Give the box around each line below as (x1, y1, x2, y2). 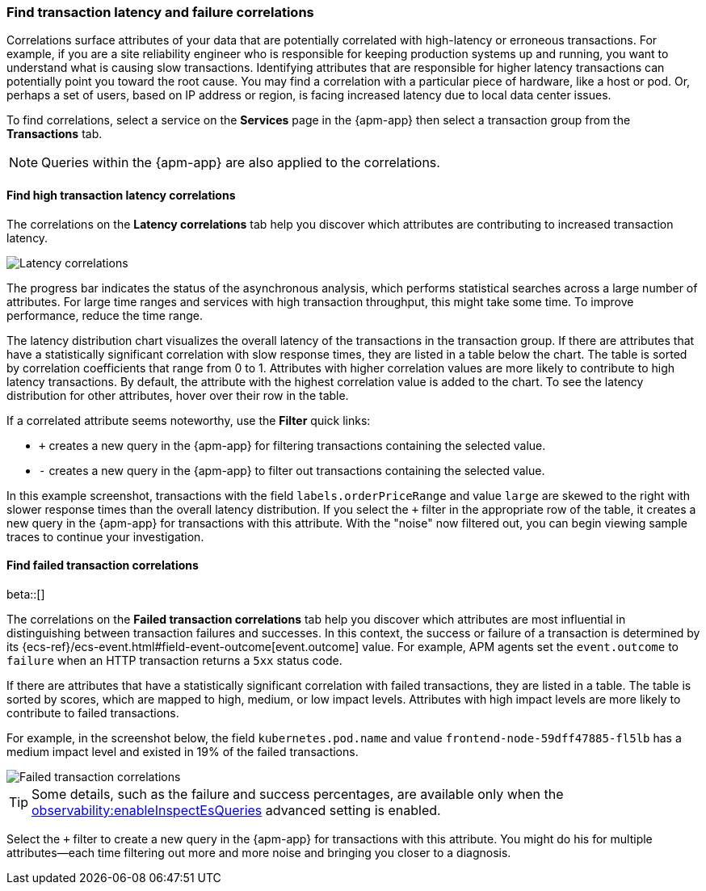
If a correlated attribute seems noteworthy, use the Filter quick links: (6, 413, 371, 427)
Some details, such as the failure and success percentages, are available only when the (32, 785, 564, 802)
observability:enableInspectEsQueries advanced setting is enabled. (32, 801, 441, 818)
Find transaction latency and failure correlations (6, 4, 314, 20)
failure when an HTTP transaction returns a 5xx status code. (6, 653, 342, 667)
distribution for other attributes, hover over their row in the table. (6, 388, 349, 402)
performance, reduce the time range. (6, 308, 204, 322)
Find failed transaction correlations (6, 558, 199, 573)
